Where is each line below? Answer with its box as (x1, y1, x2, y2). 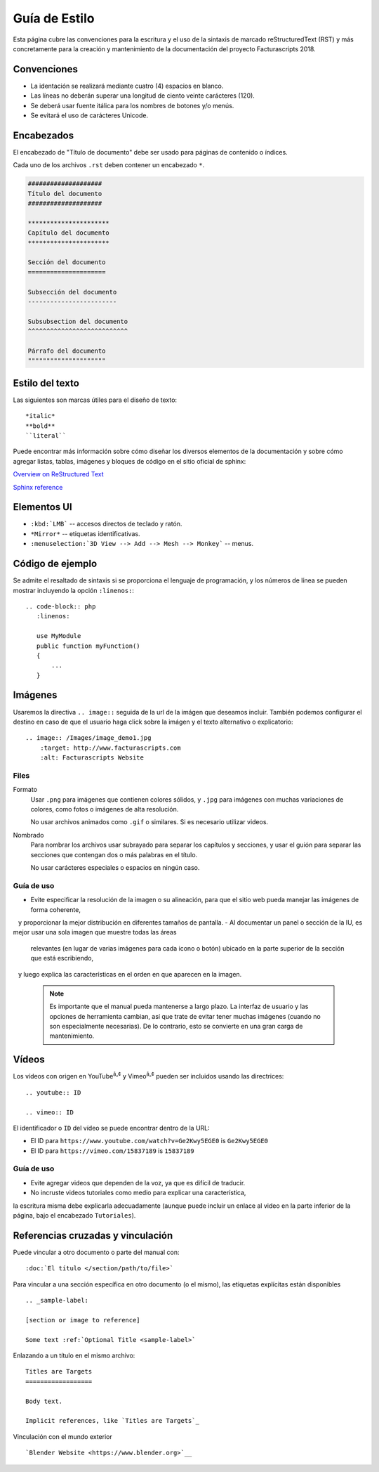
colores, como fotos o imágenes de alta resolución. (30, 805, 179, 814)
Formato (13, 786, 38, 794)
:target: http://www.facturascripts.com (39, 743, 182, 752)
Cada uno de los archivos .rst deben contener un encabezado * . (13, 161, 205, 169)
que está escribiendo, (30, 954, 94, 963)
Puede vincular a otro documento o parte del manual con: (13, 1248, 180, 1256)
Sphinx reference (13, 483, 63, 491)
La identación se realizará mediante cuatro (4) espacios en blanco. (30, 82, 224, 90)
